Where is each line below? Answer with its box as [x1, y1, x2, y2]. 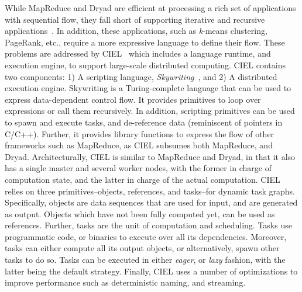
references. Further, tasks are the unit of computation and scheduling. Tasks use [5, 219, 292, 231]
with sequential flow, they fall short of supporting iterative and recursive [5, 13, 265, 25]
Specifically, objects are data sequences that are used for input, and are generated [5, 196, 298, 208]
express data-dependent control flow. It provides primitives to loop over [5, 93, 261, 105]
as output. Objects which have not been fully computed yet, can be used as [5, 207, 275, 220]
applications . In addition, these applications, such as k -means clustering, [5, 25, 267, 37]
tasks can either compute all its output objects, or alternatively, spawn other [5, 242, 280, 254]
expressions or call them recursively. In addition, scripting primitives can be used [5, 105, 295, 117]
